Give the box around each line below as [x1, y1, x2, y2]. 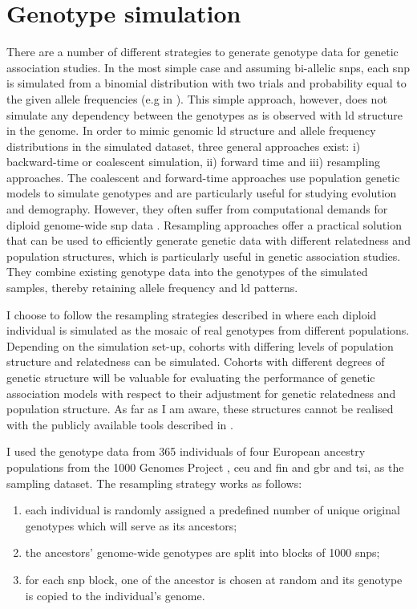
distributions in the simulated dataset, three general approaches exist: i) [6, 137, 361, 154]
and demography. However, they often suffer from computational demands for [6, 201, 388, 217]
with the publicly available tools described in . [6, 416, 233, 432]
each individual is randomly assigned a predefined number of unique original [25, 501, 400, 518]
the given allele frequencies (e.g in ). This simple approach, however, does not [6, 90, 387, 107]
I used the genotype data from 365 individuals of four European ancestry [6, 443, 366, 460]
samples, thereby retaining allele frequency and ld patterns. [6, 279, 298, 296]
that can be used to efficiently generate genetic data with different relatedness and [6, 232, 411, 249]
